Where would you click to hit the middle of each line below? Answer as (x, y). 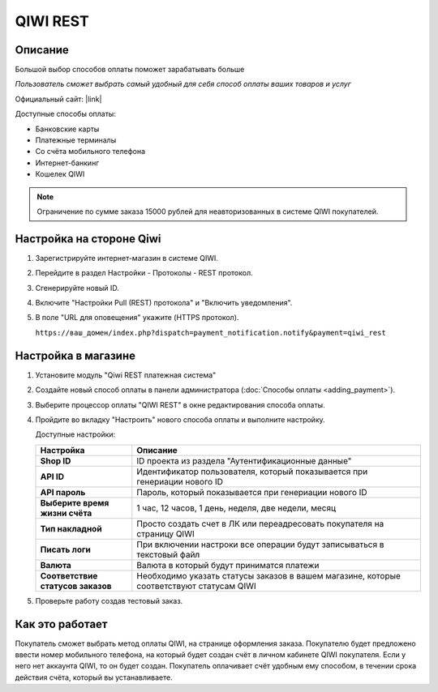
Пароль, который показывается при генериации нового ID (252, 492)
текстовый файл (168, 554)
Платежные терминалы (76, 140)
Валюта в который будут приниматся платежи (228, 565)
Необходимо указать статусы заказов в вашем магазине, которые (269, 575)
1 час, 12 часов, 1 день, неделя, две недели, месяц (236, 508)
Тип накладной (71, 528)
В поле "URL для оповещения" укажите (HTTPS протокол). (137, 318)
